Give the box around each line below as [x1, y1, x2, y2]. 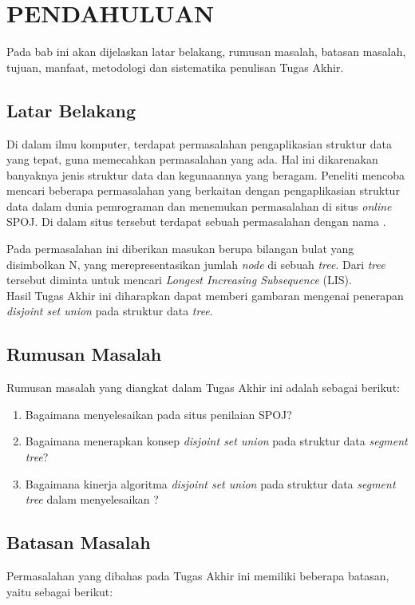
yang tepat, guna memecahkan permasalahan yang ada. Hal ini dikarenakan [6, 151, 378, 168]
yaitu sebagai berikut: [6, 583, 113, 599]
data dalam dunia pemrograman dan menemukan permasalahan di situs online [6, 197, 392, 214]
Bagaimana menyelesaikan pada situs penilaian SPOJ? [25, 405, 292, 422]
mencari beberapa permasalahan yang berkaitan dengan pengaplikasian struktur [6, 182, 400, 199]
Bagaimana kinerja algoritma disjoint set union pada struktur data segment [25, 475, 396, 492]
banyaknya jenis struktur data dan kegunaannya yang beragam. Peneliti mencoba [6, 166, 405, 183]
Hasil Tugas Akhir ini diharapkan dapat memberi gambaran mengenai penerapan [6, 287, 404, 303]
